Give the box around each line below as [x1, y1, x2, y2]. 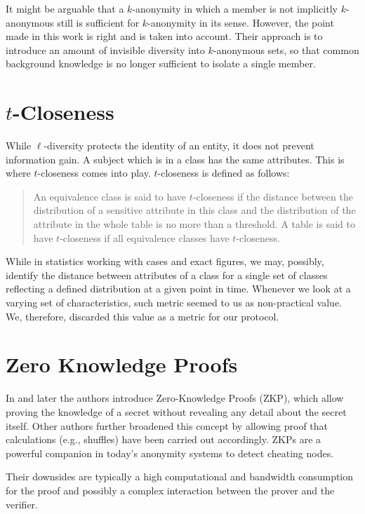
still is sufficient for [57, 15, 140, 29]
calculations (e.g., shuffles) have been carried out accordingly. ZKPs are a [6, 432, 321, 447]
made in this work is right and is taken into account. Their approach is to [6, 29, 323, 43]
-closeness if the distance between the [192, 189, 353, 203]
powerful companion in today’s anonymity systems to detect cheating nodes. [6, 445, 334, 460]
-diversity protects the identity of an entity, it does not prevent [44, 138, 314, 153]
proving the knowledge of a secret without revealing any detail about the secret [6, 404, 347, 419]
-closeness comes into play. [37, 165, 151, 180]
